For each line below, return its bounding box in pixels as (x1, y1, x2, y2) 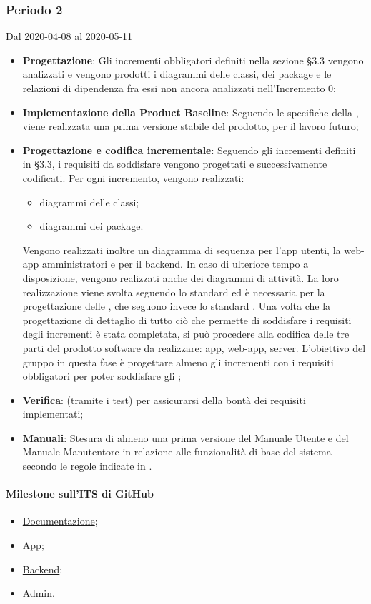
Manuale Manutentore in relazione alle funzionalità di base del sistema (22, 444, 332, 459)
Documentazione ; (22, 513, 98, 528)
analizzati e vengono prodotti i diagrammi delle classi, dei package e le (22, 66, 332, 81)
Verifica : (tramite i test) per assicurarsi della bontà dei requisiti (22, 392, 306, 407)
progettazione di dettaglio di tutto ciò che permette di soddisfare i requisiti (22, 312, 352, 327)
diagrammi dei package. (39, 218, 144, 233)
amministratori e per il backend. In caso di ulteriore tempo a (42, 256, 309, 271)
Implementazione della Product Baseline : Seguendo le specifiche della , (22, 104, 359, 119)
